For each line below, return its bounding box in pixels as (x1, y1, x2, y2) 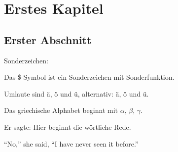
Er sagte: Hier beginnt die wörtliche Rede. (4, 121, 131, 132)
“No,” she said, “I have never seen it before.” (4, 138, 139, 149)
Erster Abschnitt (4, 32, 92, 47)
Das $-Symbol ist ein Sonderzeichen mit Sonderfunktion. (4, 72, 175, 82)
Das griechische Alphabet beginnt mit (4, 105, 118, 115)
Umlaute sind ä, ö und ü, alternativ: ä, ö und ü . (4, 88, 149, 99)
